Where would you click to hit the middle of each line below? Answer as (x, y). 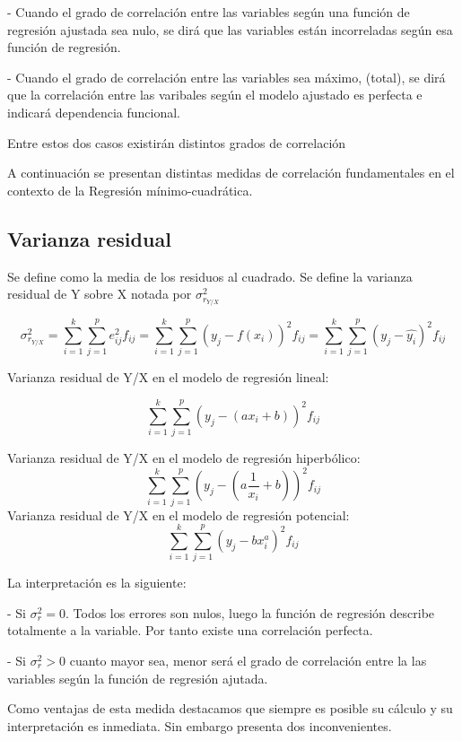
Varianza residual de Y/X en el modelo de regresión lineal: (168, 377)
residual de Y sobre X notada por (100, 294)
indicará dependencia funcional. (94, 112)
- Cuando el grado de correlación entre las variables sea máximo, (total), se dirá (227, 77)
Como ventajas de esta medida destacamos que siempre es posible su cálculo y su (230, 708)
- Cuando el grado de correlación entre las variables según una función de (209, 12)
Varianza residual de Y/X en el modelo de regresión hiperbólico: (184, 458)
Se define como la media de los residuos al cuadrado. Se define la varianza (210, 276)
